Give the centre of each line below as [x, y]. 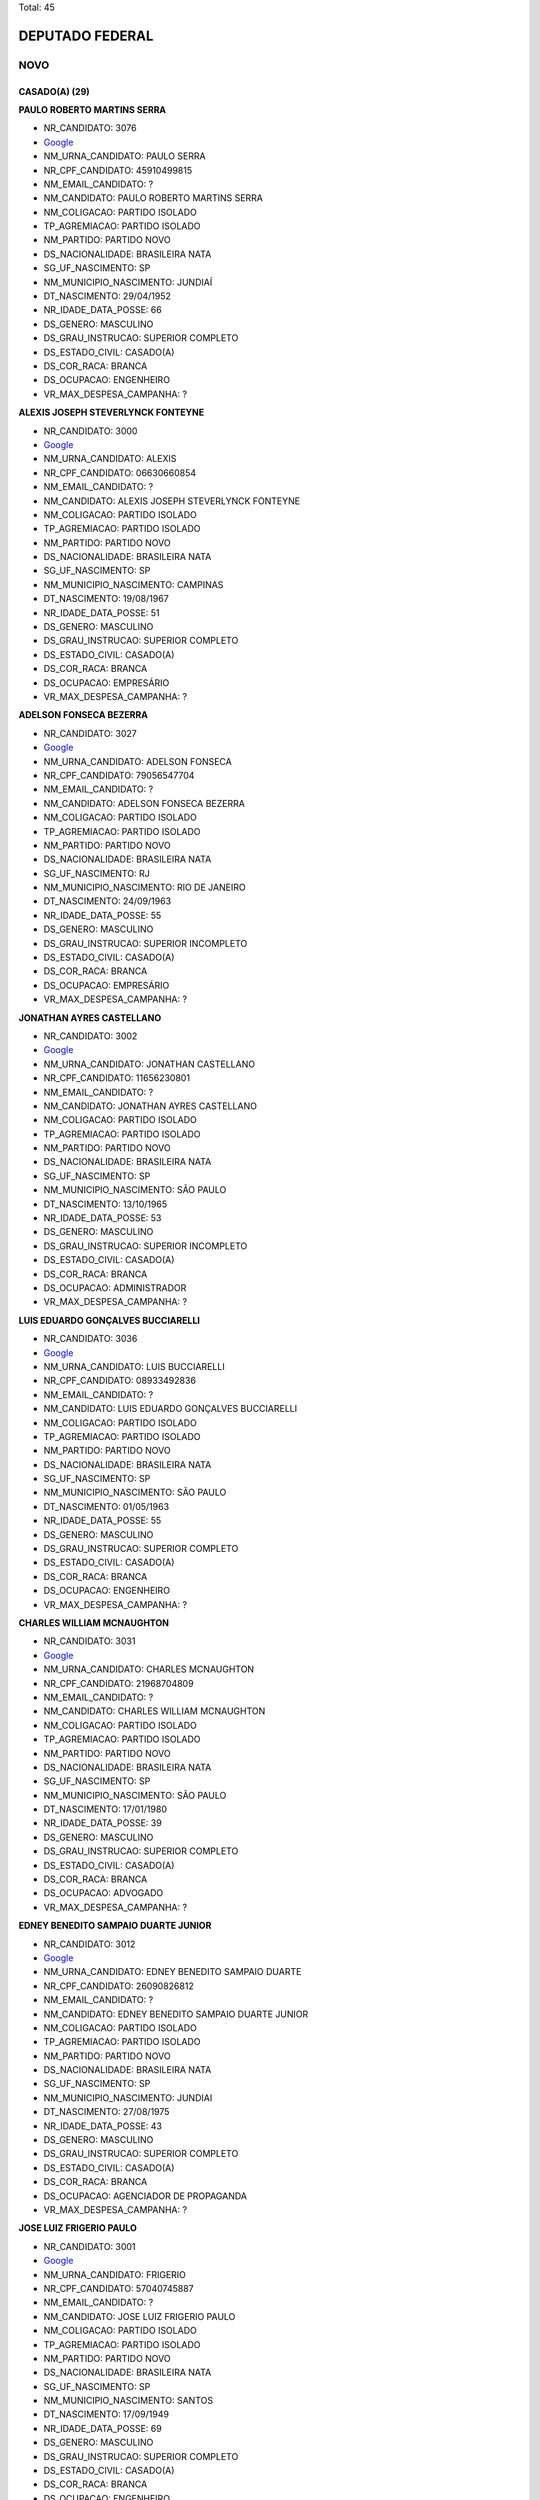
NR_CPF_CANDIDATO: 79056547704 [119, 775]
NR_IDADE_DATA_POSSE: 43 [102, 2126]
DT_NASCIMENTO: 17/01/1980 [105, 1809]
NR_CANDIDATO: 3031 [89, 1641]
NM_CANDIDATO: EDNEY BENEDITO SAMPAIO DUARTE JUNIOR [176, 2014]
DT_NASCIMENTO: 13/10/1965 [105, 1204]
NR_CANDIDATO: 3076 [90, 128]
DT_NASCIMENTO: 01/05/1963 [106, 1506]
